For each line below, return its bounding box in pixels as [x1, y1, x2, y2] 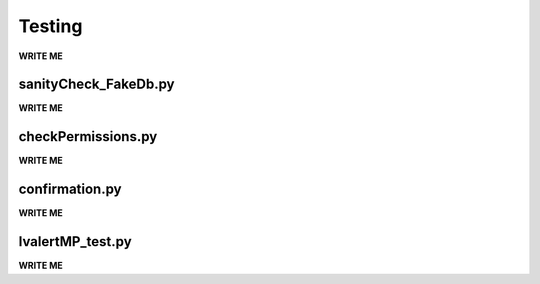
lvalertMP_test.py [18, 233, 132, 250]
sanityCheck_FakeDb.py [18, 76, 175, 93]
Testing [18, 15, 83, 37]
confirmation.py [18, 181, 122, 198]
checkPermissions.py [18, 128, 158, 145]
